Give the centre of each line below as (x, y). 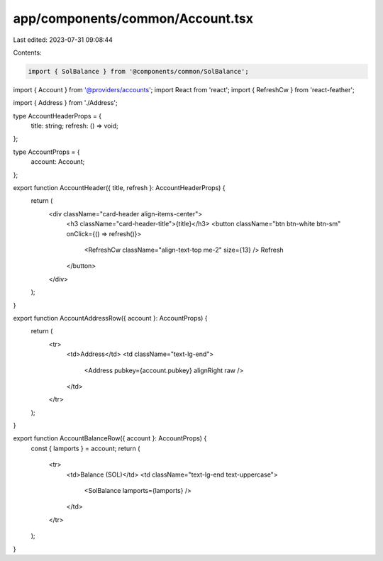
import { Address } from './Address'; (65, 103)
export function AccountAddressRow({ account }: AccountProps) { (110, 318)
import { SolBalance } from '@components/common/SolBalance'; (138, 71)
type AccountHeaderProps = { (57, 116)
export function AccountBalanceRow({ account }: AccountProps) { (110, 438)
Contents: (27, 52)
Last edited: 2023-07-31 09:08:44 (63, 40)
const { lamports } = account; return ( (85, 448)
